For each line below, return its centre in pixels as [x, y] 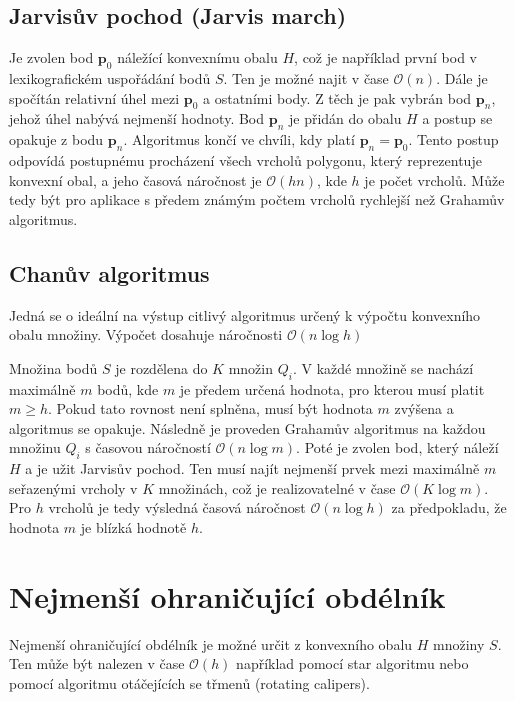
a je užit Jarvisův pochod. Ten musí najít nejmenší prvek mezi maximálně [252, 468]
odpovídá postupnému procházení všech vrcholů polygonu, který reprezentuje [245, 159]
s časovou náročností [148, 447]
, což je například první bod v [385, 57]
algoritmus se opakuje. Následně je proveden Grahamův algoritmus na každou [247, 427]
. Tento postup [453, 139]
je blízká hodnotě [133, 526]
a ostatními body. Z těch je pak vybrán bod [337, 97]
